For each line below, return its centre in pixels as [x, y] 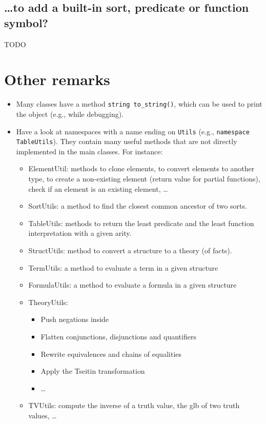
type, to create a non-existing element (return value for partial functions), [144, 179]
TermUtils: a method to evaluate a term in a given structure [123, 267]
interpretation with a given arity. [80, 233]
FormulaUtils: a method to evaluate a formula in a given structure [132, 285]
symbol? [26, 22]
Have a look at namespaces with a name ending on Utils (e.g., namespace [133, 131]
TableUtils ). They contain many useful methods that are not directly [127, 141]
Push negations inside [75, 319]
